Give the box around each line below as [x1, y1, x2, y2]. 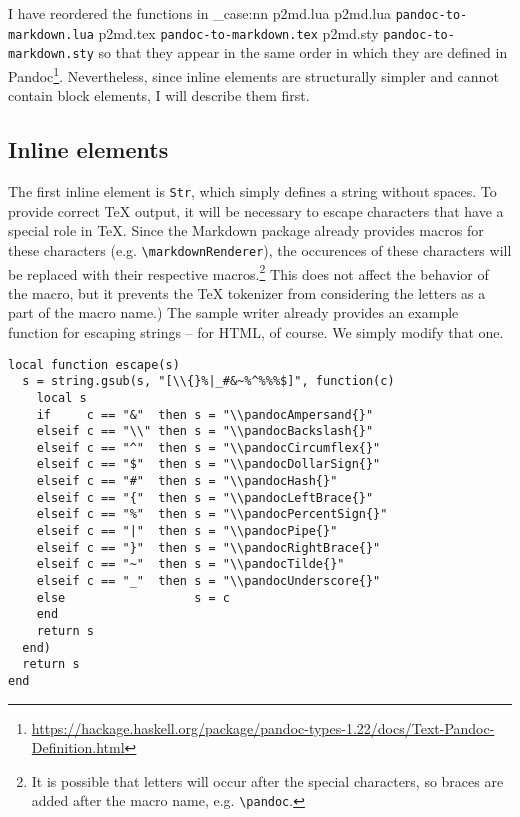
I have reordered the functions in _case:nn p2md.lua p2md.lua [8, 3, 391, 23]
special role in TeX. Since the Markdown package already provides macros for [8, 220, 484, 241]
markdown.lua [8, 27, 94, 42]
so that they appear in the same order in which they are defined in [98, 42, 508, 63]
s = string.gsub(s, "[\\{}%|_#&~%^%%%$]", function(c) [22, 374, 395, 389]
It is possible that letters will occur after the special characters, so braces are [31, 770, 504, 791]
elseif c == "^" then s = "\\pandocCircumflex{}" [36, 440, 381, 455]
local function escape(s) [8, 357, 180, 372]
